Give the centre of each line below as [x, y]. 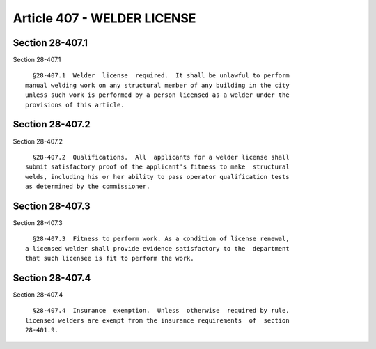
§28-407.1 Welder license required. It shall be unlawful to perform [161, 76]
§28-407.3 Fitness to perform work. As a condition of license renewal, [161, 239]
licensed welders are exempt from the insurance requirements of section [157, 320]
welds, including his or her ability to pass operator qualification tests [157, 177]
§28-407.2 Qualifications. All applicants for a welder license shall [161, 157]
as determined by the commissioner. [88, 187]
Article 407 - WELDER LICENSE [104, 18]
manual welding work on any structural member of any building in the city [157, 85]
